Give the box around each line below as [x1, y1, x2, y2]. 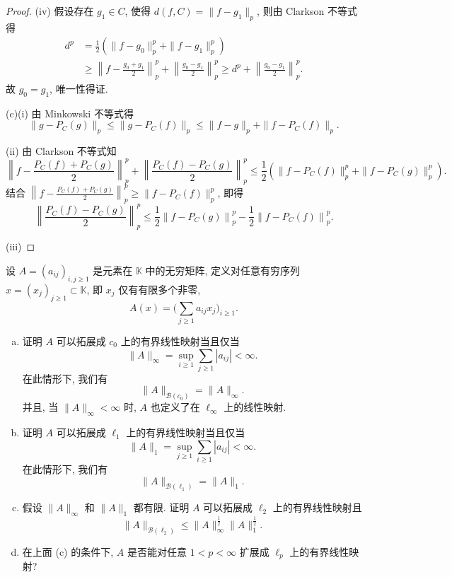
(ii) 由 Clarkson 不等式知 [6, 143, 117, 158]
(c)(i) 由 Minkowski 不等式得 [6, 105, 134, 120]
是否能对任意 [127, 544, 187, 559]
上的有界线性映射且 [272, 500, 362, 515]
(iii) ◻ [6, 239, 35, 254]
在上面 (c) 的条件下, [22, 544, 114, 559]
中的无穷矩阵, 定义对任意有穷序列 [145, 263, 301, 278]
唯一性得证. [55, 81, 108, 95]
